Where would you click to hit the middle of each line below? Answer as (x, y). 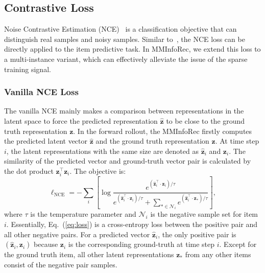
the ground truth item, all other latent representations (89, 254)
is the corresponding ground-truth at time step (141, 244)
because (46, 244)
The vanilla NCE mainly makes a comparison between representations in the (124, 111)
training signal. (28, 69)
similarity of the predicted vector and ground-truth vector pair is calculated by (128, 161)
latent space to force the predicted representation (81, 120)
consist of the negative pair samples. (61, 264)
